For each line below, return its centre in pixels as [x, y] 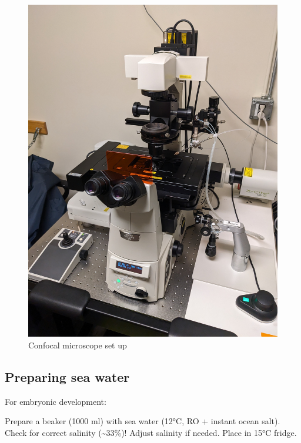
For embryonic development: [56, 401]
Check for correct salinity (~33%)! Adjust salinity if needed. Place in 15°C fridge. [151, 432]
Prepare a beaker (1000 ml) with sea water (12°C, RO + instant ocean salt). [143, 421]
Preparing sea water [67, 376]
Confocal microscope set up [78, 345]
